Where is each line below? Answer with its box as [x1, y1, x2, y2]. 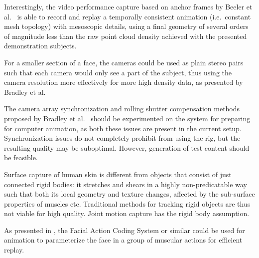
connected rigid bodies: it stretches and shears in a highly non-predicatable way [4, 179, 247, 189]
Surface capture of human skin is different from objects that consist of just [4, 169, 232, 179]
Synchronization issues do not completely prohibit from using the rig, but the [4, 133, 241, 143]
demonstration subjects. [4, 40, 77, 51]
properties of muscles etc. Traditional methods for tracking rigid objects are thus [4, 198, 251, 209]
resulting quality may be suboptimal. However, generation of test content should [4, 142, 250, 153]
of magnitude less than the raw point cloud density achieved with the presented [4, 30, 247, 41]
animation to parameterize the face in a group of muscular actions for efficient [4, 235, 243, 245]
